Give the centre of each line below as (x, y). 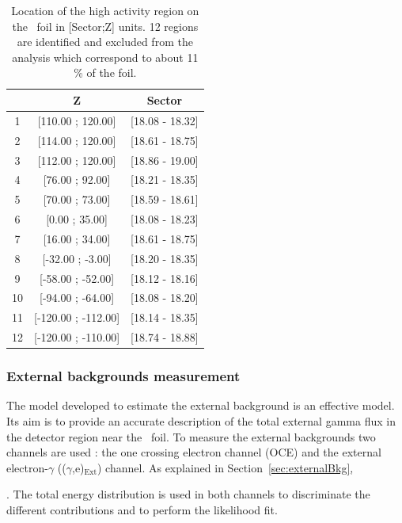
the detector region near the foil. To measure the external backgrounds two (191, 436)
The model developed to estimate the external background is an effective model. (201, 405)
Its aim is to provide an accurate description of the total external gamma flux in (201, 421)
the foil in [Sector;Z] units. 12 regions (105, 26)
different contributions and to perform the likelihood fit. (142, 509)
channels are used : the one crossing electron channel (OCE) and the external (194, 452)
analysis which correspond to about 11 (105, 57)
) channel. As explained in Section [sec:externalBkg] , (226, 467)
